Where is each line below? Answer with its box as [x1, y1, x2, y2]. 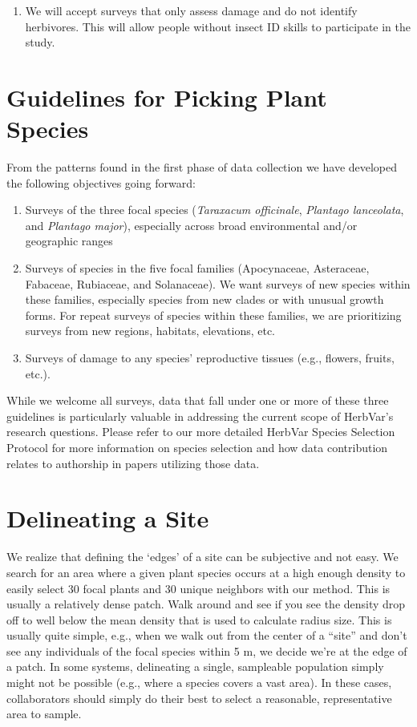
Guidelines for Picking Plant [6, 80, 327, 113]
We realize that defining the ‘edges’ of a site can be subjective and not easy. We [6, 548, 399, 565]
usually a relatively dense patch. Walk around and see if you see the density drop [6, 596, 406, 612]
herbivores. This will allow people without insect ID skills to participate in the [25, 18, 411, 34]
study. [25, 34, 55, 50]
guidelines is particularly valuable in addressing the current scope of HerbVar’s [6, 407, 394, 424]
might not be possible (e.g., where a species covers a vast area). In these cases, [6, 674, 392, 691]
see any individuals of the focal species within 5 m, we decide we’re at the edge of [6, 642, 407, 659]
